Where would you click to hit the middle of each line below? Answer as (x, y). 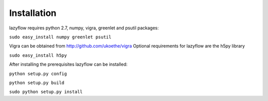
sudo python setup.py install (46, 92)
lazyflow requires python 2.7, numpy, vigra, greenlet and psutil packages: (84, 28)
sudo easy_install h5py (38, 55)
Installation (33, 13)
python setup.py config (38, 74)
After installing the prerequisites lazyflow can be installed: (68, 64)
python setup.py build (37, 83)
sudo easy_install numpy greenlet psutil (60, 37)
